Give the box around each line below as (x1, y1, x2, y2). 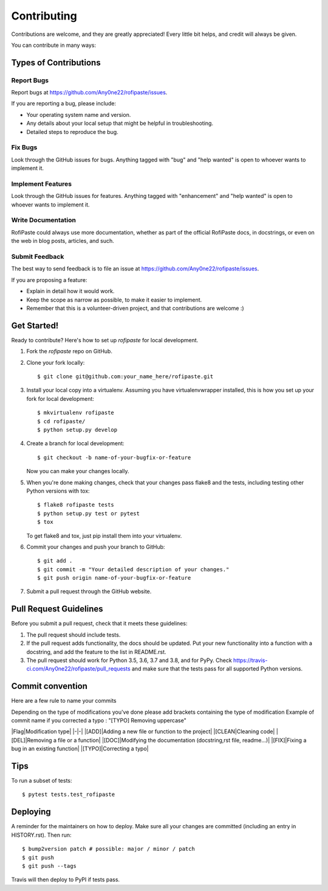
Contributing (11, 9, 77, 23)
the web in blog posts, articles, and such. (11, 238, 115, 245)
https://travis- (233, 657, 268, 664)
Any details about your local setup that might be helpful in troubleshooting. (26, 119, 214, 127)
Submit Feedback (11, 253, 64, 261)
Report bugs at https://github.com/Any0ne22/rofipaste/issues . (11, 89, 168, 96)
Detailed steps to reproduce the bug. (26, 128, 118, 135)
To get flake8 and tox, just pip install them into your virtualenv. (26, 532, 182, 539)
